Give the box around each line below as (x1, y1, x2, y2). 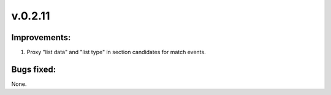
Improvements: (11, 32, 71, 43)
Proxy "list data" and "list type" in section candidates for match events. (26, 49, 206, 56)
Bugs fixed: (11, 64, 56, 74)
